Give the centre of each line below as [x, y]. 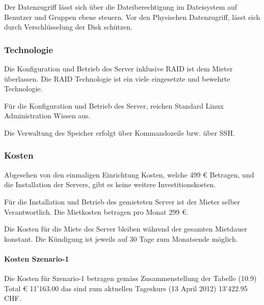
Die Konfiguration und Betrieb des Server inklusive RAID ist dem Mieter [118, 68]
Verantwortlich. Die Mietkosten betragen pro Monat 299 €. [96, 211]
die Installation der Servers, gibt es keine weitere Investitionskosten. [110, 184]
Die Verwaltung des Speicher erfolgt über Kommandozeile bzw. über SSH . [120, 132]
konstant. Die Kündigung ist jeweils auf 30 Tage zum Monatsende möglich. [121, 238]
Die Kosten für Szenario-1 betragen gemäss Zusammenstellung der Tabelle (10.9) [130, 278]
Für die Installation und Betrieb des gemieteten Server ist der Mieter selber [122, 201]
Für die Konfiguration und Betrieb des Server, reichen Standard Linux [114, 105]
